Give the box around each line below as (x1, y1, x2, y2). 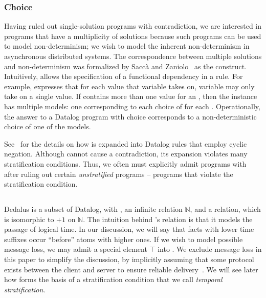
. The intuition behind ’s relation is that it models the (83, 213, 253, 224)
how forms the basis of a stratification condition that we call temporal (4, 274, 223, 285)
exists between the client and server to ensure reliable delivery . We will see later (4, 264, 258, 274)
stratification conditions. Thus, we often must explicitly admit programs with (4, 158, 247, 169)
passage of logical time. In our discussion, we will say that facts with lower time (4, 224, 254, 234)
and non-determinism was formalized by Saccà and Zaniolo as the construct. (4, 61, 247, 71)
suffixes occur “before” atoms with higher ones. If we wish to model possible (4, 233, 243, 244)
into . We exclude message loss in (158, 244, 262, 254)
